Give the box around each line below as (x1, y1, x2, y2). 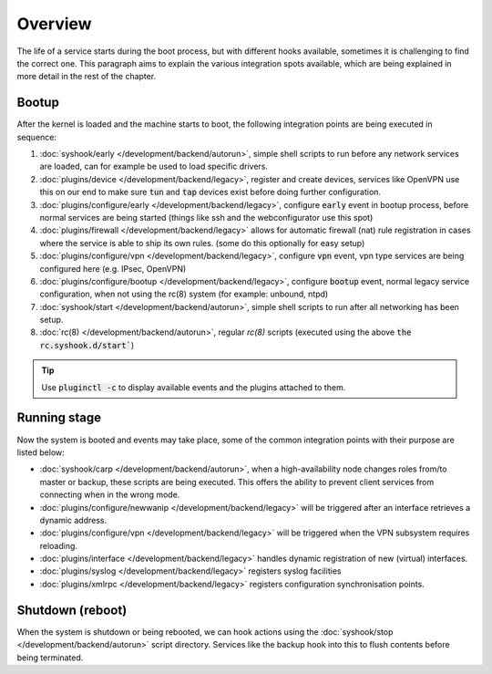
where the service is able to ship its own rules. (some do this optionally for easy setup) (39, 237, 365, 248)
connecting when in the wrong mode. (39, 489, 180, 501)
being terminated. (16, 652, 84, 663)
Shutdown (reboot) (16, 602, 128, 617)
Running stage (16, 410, 102, 426)
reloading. (39, 540, 77, 551)
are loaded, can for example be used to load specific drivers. (39, 161, 269, 172)
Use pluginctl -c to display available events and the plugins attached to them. (41, 381, 346, 392)
